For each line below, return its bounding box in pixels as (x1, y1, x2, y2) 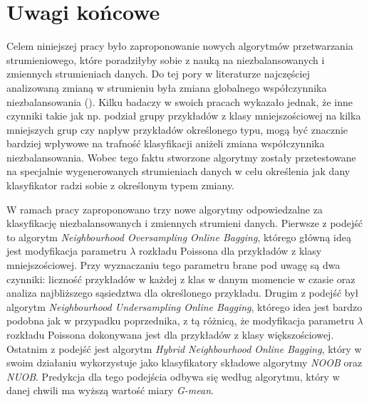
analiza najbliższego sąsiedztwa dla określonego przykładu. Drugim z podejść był (6, 285, 359, 300)
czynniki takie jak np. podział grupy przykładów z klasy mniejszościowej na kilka (6, 108, 361, 123)
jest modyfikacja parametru (6, 243, 127, 258)
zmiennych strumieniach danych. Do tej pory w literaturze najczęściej (6, 66, 310, 81)
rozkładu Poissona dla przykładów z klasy (139, 243, 322, 258)
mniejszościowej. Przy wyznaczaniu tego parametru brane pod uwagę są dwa (6, 258, 341, 273)
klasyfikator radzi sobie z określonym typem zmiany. (6, 178, 235, 193)
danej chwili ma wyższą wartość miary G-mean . (6, 383, 214, 398)
